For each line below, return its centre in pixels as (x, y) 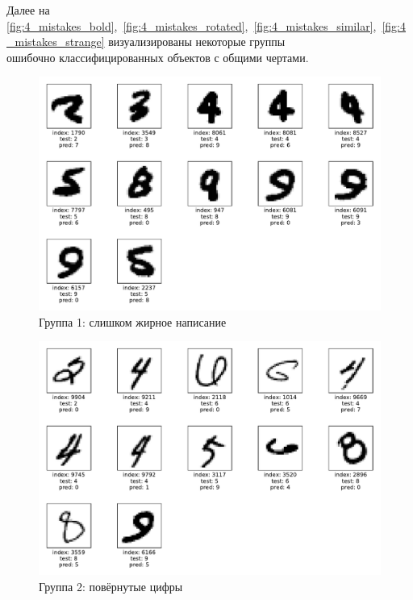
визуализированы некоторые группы (197, 42)
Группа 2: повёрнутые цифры (111, 586)
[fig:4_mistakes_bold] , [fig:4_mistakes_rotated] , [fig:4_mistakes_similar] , (192, 25)
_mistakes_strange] (56, 42)
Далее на (28, 10)
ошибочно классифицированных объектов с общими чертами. (158, 57)
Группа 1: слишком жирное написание (133, 321)
